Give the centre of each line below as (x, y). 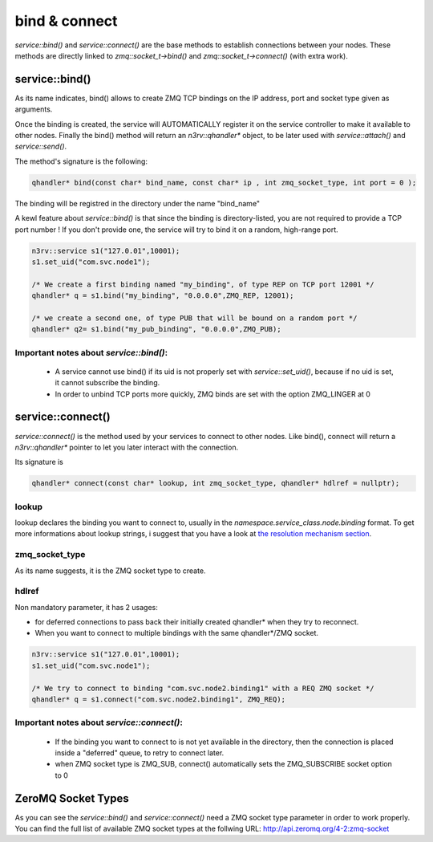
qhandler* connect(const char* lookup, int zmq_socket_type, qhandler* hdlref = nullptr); (216, 483)
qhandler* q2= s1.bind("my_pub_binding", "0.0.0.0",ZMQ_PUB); (156, 329)
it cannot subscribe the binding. (107, 383)
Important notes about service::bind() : (91, 352)
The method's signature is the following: (81, 161)
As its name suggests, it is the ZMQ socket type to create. (110, 571)
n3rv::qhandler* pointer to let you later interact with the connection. (127, 447)
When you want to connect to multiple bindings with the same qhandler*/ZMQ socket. (177, 633)
